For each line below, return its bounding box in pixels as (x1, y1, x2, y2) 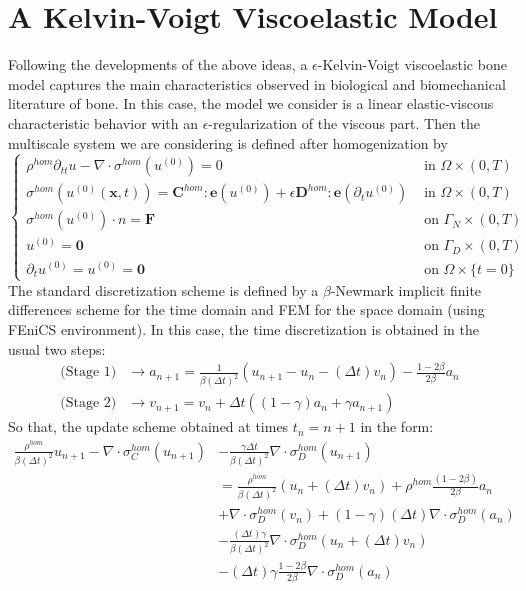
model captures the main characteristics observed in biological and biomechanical (8, 73, 506, 94)
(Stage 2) (60, 396, 117, 411)
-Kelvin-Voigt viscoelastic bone (317, 54, 507, 75)
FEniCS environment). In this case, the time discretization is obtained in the (8, 318, 479, 339)
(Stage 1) (60, 365, 117, 380)
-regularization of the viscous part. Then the (208, 112, 481, 133)
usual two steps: (8, 338, 106, 359)
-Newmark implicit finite (330, 279, 482, 300)
